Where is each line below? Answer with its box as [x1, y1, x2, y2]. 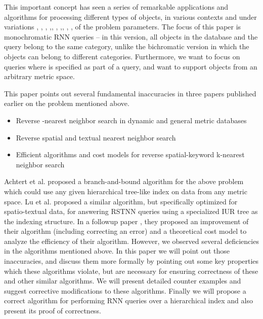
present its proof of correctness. [4, 305, 101, 316]
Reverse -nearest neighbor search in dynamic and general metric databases [16, 115, 247, 125]
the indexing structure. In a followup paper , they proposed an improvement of [4, 216, 249, 226]
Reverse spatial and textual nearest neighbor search [16, 132, 176, 143]
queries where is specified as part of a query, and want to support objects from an [4, 61, 257, 72]
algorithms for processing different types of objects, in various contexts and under [4, 11, 257, 22]
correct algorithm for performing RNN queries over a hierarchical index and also [4, 295, 253, 306]
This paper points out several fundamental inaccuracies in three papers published [4, 88, 256, 98]
